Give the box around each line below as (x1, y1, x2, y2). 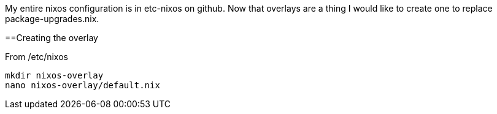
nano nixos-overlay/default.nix (5, 80, 160, 90)
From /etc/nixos (5, 51, 68, 62)
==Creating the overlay (5, 32, 98, 43)
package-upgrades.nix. (5, 13, 99, 24)
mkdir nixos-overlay (5, 70, 104, 80)
